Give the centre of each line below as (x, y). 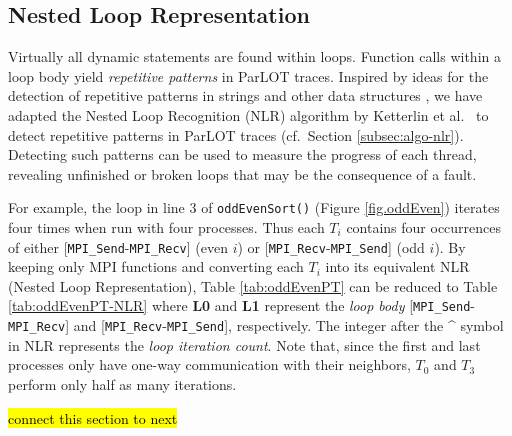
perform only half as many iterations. (122, 383)
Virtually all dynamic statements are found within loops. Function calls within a (254, 56)
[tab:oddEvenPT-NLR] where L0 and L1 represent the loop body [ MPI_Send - (241, 305)
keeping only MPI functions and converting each (156, 266)
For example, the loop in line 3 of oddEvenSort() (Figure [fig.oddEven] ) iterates (254, 207)
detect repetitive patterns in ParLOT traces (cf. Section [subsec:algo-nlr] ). (236, 134)
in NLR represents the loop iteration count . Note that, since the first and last (244, 344)
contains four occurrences (424, 227)
